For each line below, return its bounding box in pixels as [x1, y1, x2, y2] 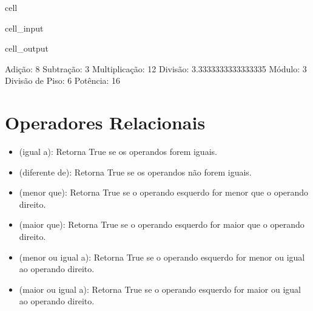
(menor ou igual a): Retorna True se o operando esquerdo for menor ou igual [19, 250, 305, 263]
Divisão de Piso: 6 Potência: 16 [5, 74, 121, 87]
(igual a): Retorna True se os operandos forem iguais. [19, 145, 217, 158]
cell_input [5, 21, 44, 34]
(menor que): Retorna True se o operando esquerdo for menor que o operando [19, 186, 309, 199]
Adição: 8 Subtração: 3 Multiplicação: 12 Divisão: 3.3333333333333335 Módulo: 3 [5, 62, 307, 75]
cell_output [5, 42, 49, 55]
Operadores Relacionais [5, 110, 206, 135]
